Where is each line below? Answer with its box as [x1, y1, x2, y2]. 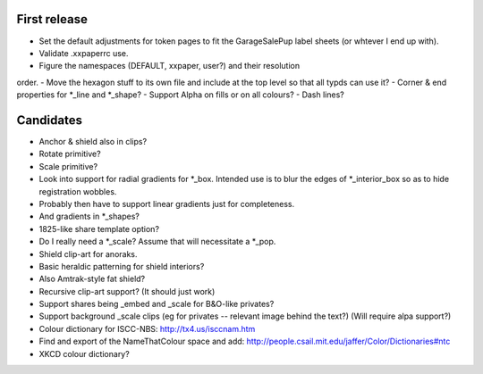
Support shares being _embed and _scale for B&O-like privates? [38, 299, 275, 310]
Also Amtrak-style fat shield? [38, 273, 146, 285]
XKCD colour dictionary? [38, 348, 130, 359]
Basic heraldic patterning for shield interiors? [38, 261, 205, 271]
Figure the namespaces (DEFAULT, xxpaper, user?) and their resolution [38, 61, 300, 71]
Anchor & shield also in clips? [38, 136, 148, 146]
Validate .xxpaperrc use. [38, 47, 129, 58]
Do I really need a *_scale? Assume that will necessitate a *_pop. [38, 237, 276, 247]
